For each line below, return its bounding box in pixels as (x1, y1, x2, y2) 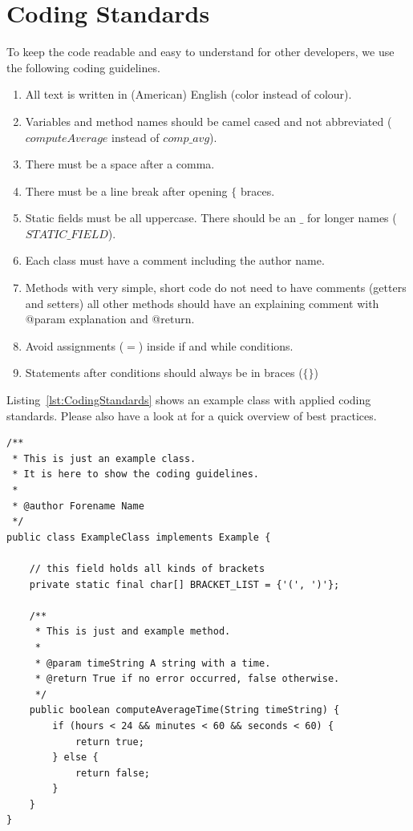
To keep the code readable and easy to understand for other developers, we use (6, 43, 395, 60)
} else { (52, 752, 99, 764)
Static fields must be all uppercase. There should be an (25, 209, 296, 226)
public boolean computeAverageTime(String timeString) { (29, 704, 340, 716)
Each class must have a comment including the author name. (25, 252, 325, 269)
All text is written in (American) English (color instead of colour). (25, 86, 352, 103)
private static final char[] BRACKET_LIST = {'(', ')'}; (29, 578, 340, 590)
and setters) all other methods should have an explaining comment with (25, 294, 379, 311)
